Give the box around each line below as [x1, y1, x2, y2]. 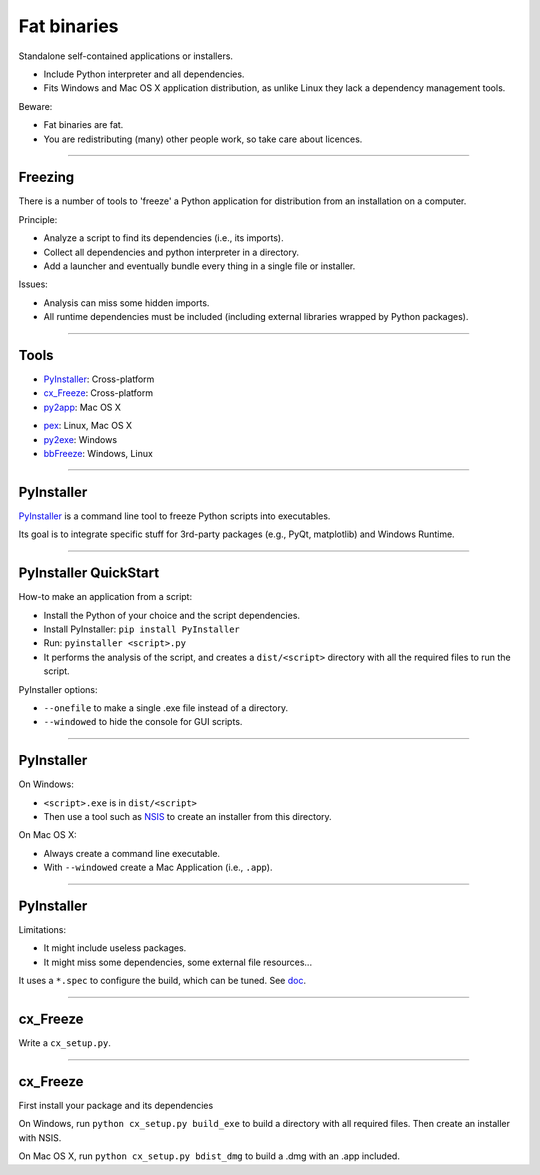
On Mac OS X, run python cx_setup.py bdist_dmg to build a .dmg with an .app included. [18, 1150, 400, 1162]
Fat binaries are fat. [43, 119, 124, 131]
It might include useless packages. [43, 942, 187, 954]
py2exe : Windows [43, 433, 118, 445]
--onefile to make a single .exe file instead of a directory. [43, 701, 289, 714]
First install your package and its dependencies [18, 1100, 214, 1112]
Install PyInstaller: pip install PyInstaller [43, 623, 240, 635]
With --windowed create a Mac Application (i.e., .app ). [43, 861, 273, 874]
